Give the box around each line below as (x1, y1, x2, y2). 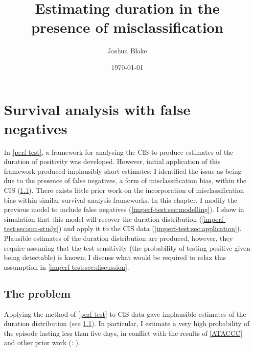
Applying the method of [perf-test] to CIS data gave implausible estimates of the (4, 308, 246, 319)
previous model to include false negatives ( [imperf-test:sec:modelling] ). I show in (4, 204, 244, 214)
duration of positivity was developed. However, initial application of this (4, 156, 221, 166)
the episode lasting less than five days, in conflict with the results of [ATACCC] (4, 328, 243, 338)
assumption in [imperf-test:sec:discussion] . (4, 261, 129, 272)
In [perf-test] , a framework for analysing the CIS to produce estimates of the (4, 146, 233, 157)
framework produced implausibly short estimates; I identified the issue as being (4, 165, 242, 176)
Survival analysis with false (4, 99, 190, 119)
